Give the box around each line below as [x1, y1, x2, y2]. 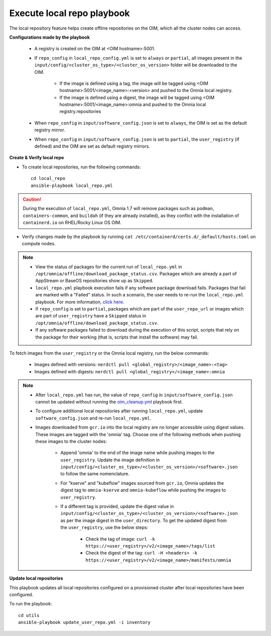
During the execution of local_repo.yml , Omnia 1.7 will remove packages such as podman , [23, 205, 214, 211]
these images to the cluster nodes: [35, 438, 107, 444]
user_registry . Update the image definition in [60, 457, 160, 463]
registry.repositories [59, 109, 101, 115]
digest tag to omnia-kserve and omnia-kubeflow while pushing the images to [60, 487, 226, 493]
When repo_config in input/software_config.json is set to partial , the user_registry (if [34, 136, 239, 142]
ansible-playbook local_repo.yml [31, 182, 113, 188]
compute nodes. [22, 240, 56, 246]
